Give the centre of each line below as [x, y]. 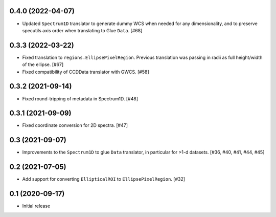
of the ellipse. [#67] [43, 64]
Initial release [36, 206]
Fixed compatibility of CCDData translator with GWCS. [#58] [86, 72]
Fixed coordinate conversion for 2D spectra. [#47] [75, 125]
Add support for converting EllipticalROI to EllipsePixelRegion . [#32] [104, 179]
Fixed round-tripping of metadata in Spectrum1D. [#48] [80, 99]
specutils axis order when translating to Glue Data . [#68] [82, 30]
